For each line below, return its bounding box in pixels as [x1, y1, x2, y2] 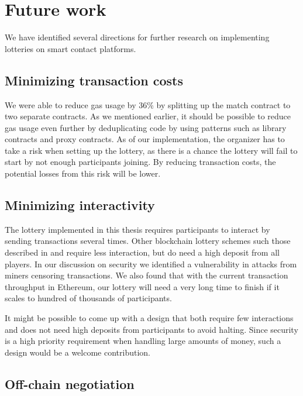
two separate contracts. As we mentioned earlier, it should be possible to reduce [5, 110, 291, 122]
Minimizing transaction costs [5, 71, 183, 89]
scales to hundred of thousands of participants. [5, 292, 172, 304]
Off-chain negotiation [5, 374, 135, 392]
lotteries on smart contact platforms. [5, 42, 136, 54]
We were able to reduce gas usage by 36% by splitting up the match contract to [5, 98, 291, 111]
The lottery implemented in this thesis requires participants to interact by [5, 223, 270, 235]
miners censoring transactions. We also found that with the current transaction [5, 269, 288, 281]
